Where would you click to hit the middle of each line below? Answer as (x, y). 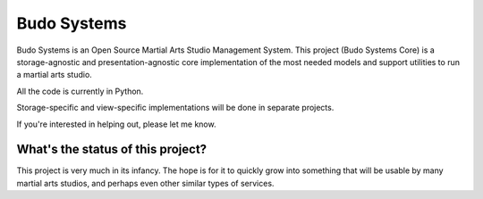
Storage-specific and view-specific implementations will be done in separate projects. (175, 108)
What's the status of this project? (112, 149)
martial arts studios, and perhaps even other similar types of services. (145, 183)
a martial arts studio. (55, 75)
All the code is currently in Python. (80, 91)
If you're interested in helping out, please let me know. (116, 124)
